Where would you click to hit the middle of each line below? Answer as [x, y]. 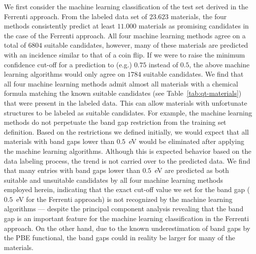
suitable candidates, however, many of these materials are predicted [146, 45]
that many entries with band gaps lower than [72, 170]
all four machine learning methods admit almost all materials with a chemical [121, 83]
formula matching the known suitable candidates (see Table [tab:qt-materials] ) [123, 93]
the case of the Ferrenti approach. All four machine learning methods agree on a [125, 35]
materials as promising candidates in [194, 26]
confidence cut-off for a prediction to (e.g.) [68, 64]
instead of [163, 64]
